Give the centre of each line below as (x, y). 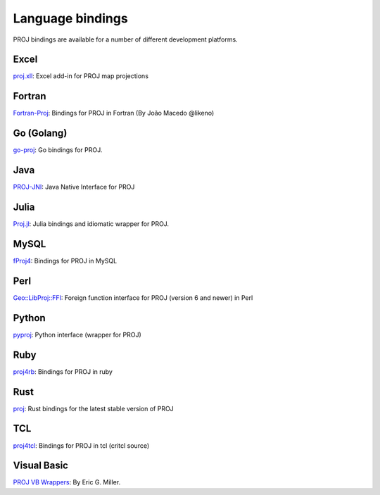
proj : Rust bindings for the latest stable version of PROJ (93, 408)
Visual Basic (40, 466)
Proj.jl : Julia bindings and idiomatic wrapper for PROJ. (91, 224)
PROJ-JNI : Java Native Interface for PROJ (74, 187)
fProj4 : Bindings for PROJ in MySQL (65, 261)
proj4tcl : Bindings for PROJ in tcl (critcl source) (81, 445)
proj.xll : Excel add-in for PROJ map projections (81, 76)
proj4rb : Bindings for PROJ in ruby (63, 371)
